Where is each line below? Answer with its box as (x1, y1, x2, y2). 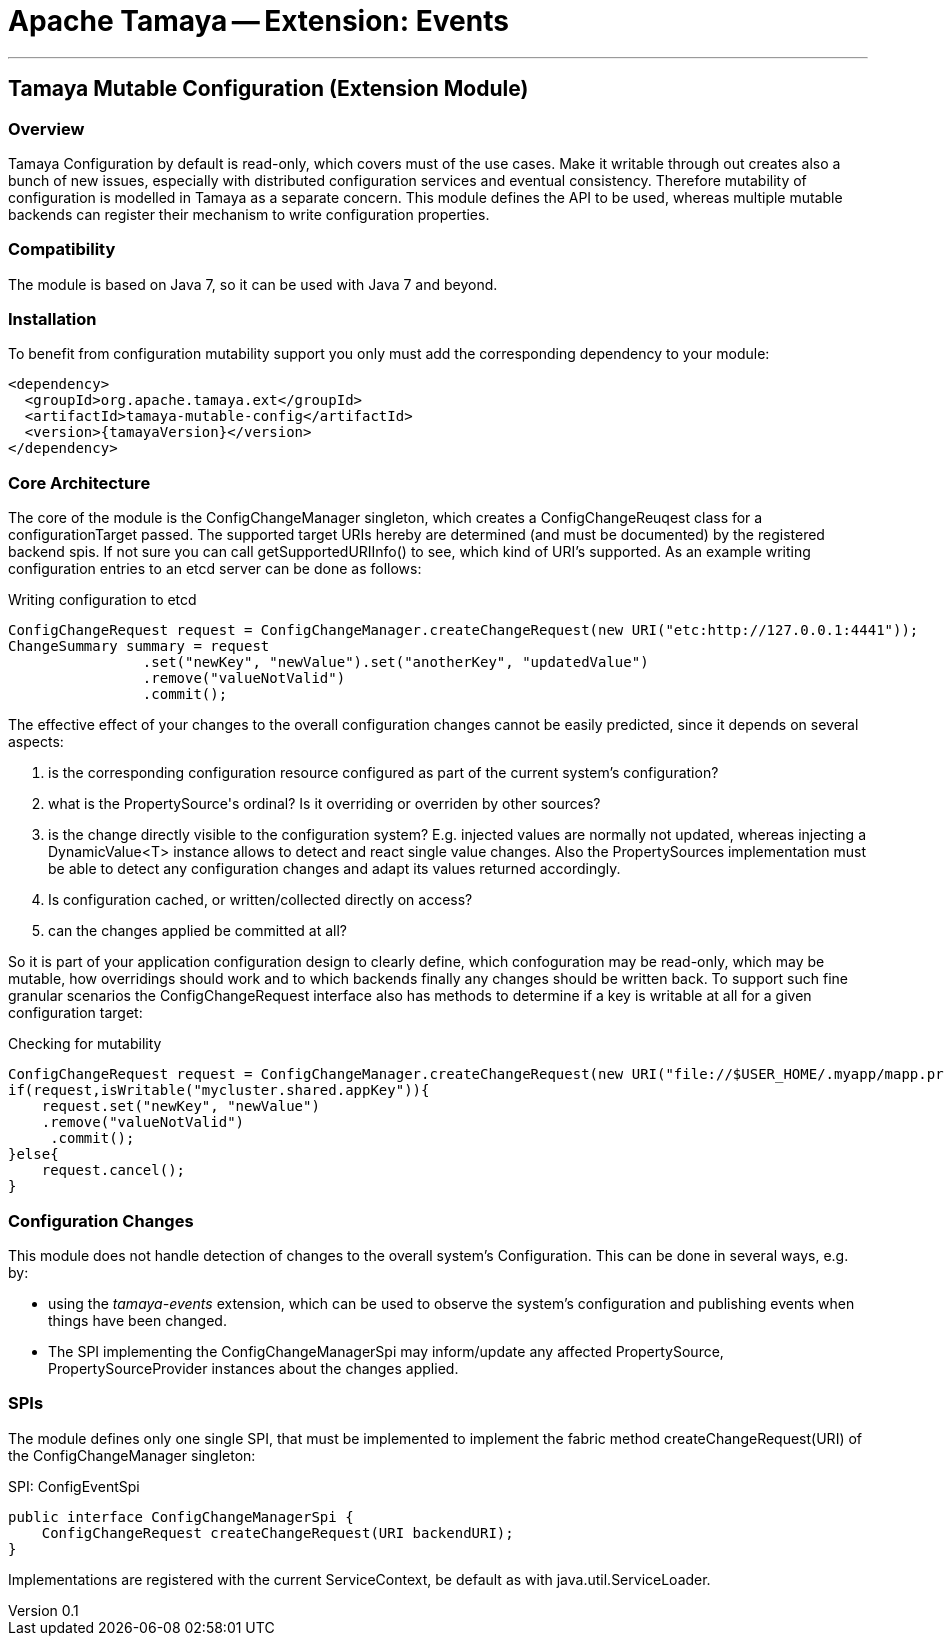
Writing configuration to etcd (8, 591, 197, 609)
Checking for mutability (8, 1035, 162, 1053)
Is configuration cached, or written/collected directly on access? (48, 891, 473, 909)
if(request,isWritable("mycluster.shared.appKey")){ (8, 1082, 430, 1099)
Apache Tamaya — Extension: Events (8, 4, 509, 38)
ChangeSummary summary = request (8, 638, 270, 655)
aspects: (8, 733, 64, 751)
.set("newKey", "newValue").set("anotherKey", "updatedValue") (142, 654, 649, 671)
